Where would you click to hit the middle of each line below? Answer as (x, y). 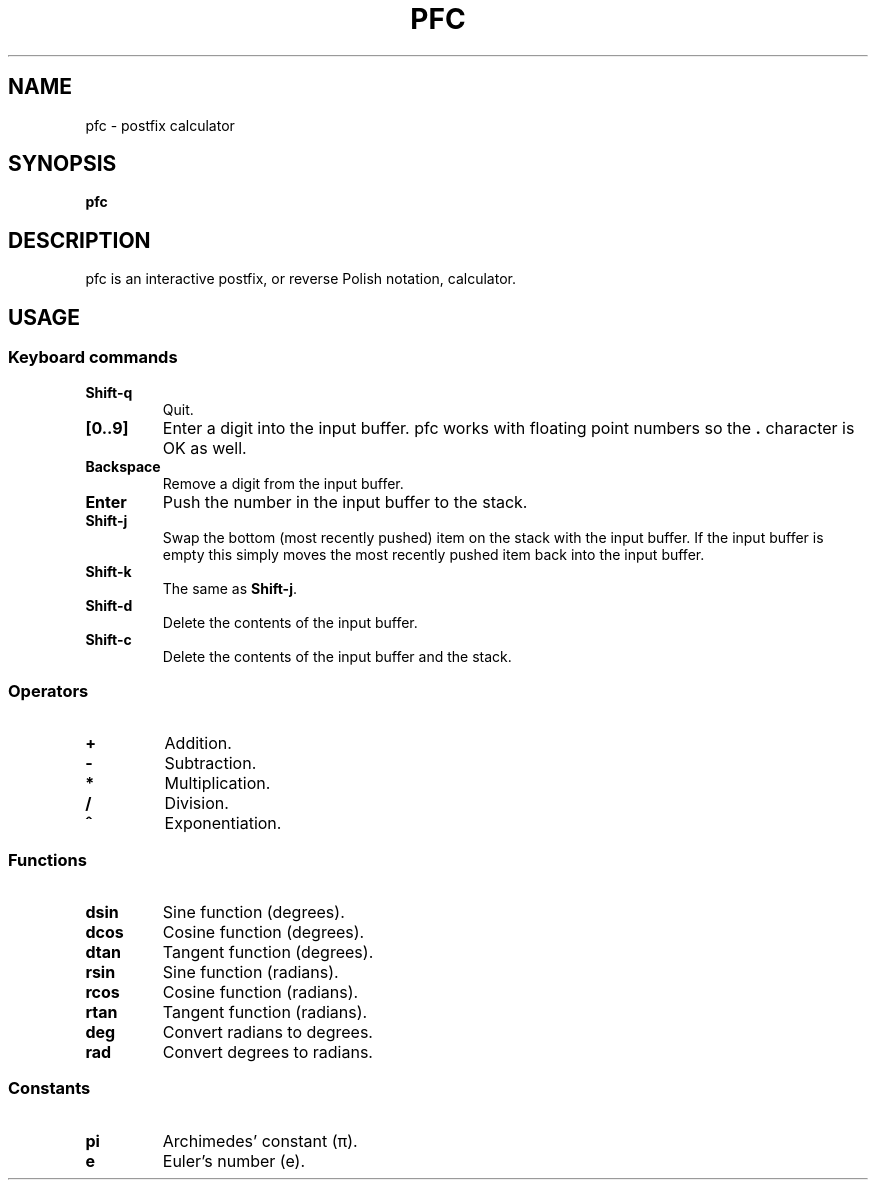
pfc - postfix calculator (160, 125)
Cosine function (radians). (260, 992)
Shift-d (109, 605)
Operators (48, 690)
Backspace (123, 466)
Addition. (198, 743)
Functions (47, 859)
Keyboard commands (93, 357)
